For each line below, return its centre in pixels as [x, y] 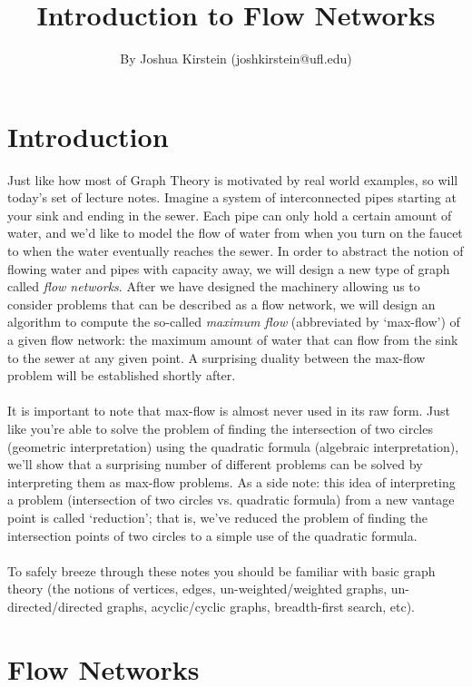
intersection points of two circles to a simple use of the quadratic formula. [212, 535]
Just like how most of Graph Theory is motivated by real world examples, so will [233, 179]
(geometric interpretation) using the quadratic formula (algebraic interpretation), [233, 446]
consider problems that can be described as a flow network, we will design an [221, 304]
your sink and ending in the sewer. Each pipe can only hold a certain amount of [230, 215]
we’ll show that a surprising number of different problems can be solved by [215, 464]
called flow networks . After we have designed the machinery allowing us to [214, 286]
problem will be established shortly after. [122, 375]
